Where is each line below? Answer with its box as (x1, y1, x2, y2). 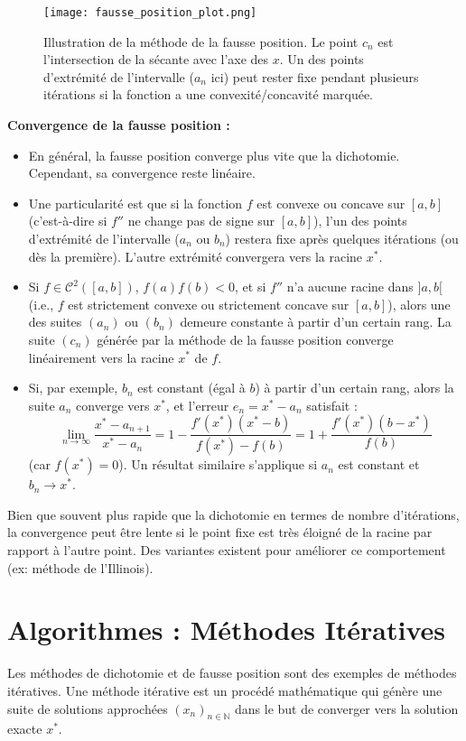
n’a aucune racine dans (286, 277, 414, 296)
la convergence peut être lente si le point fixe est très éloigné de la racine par (7, 523, 433, 542)
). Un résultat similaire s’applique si (118, 455, 318, 474)
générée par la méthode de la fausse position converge (97, 329, 394, 348)
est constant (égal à (137, 378, 246, 397)
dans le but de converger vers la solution (234, 699, 459, 718)
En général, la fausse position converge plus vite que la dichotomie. (28, 145, 400, 164)
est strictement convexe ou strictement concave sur (68, 294, 349, 313)
